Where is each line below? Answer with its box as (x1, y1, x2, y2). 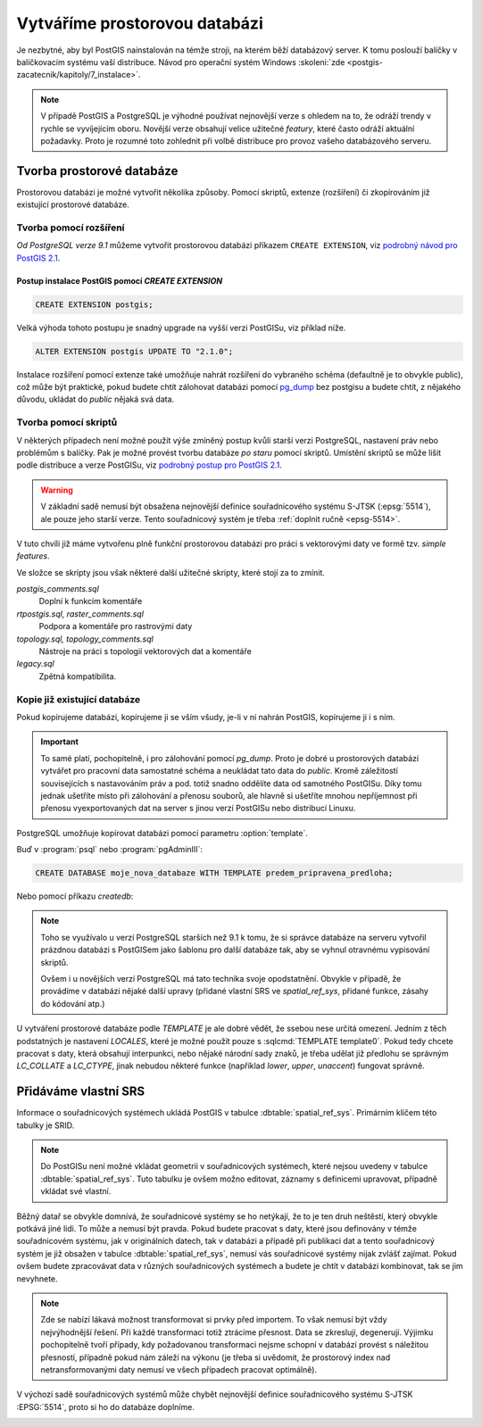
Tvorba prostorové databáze (16, 163, 179, 178)
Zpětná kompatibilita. (38, 670, 117, 682)
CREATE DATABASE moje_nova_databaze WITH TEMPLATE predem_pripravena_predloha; (35, 868, 394, 878)
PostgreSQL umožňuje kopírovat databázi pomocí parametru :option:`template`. (16, 827, 308, 838)
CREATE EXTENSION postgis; (35, 299, 154, 310)
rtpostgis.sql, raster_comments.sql (16, 608, 145, 619)
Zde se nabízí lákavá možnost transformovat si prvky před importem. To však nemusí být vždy (40, 1315, 387, 1325)
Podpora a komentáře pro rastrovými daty (38, 621, 193, 632)
